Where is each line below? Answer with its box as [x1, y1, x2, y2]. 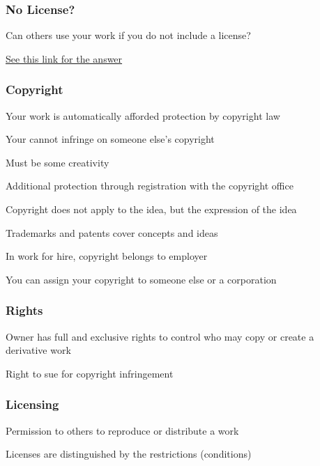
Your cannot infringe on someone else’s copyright [6, 132, 215, 146]
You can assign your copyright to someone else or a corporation [6, 272, 277, 286]
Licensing [6, 396, 59, 413]
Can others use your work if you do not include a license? [6, 28, 251, 42]
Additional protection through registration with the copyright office [6, 178, 294, 193]
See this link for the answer [6, 51, 123, 65]
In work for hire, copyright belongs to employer [6, 249, 208, 263]
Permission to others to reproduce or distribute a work [6, 423, 239, 437]
